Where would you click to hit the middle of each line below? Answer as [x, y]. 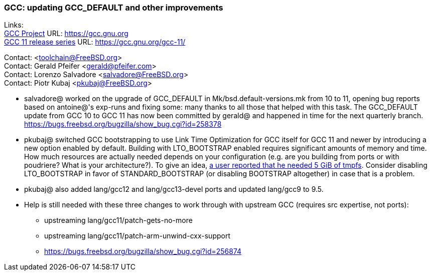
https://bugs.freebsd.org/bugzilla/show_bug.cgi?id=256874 [143, 251]
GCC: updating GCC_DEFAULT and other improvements [114, 8]
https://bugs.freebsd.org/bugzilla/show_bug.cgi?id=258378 [123, 124]
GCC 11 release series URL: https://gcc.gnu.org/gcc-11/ [95, 42]
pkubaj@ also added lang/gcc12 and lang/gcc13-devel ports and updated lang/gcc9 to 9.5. [174, 189]
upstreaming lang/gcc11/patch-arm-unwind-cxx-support [137, 236]
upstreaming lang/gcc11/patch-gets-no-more [118, 220]
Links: [14, 25]
